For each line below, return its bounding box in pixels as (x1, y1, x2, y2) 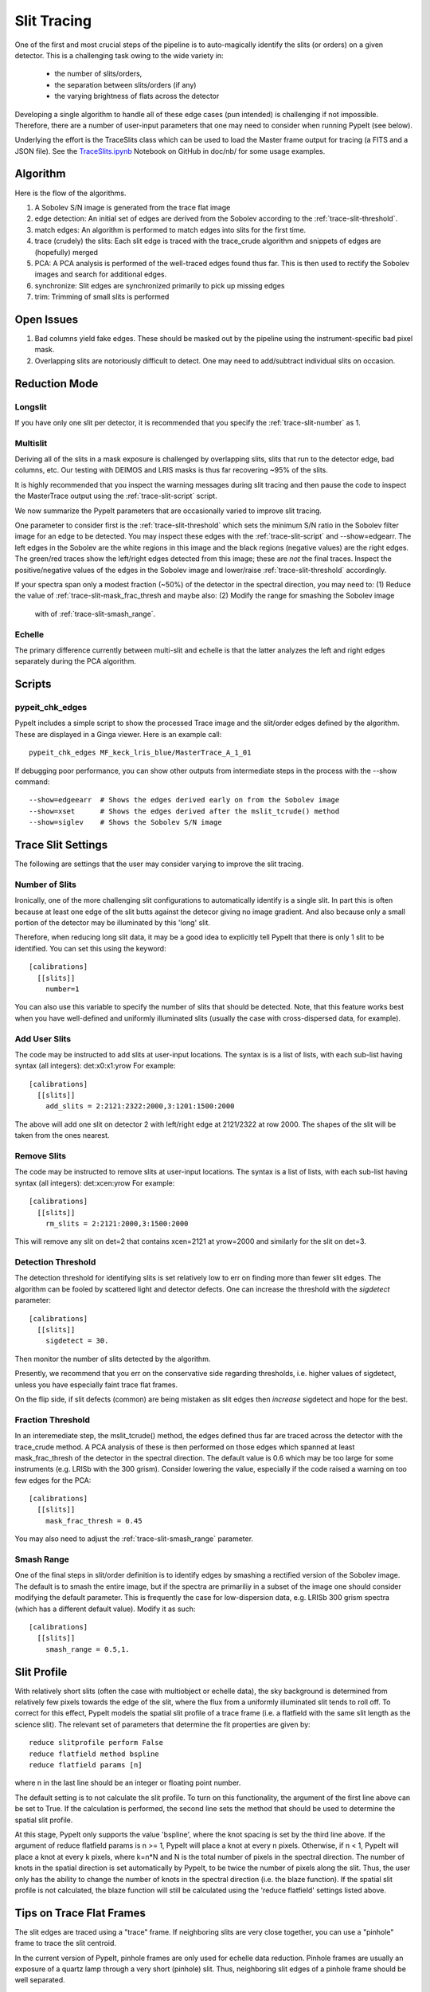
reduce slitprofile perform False (29, 1738, 163, 1747)
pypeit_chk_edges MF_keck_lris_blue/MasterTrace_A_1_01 (29, 748, 252, 757)
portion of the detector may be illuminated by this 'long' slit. (14, 918, 211, 927)
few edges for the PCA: (14, 1475, 92, 1485)
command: (14, 777, 50, 786)
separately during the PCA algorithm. (14, 657, 137, 666)
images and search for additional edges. (34, 269, 167, 279)
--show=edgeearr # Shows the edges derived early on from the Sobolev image (29, 795, 340, 805)
